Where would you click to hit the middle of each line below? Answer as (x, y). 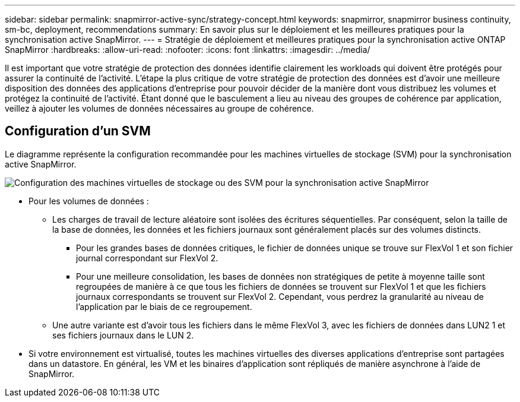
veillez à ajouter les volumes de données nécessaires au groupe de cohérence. (159, 108)
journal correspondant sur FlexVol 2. (147, 258)
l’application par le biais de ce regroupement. (164, 306)
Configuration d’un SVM (78, 131)
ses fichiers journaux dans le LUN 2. (123, 335)
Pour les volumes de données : (89, 201)
